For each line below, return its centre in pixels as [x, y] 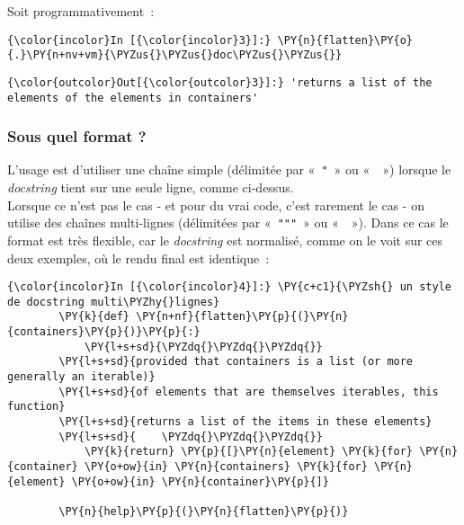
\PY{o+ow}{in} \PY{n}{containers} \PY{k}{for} [226, 467]
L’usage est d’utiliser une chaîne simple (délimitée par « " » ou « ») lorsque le [229, 169]
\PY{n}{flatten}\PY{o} [345, 40]
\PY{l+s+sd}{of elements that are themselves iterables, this [249, 392]
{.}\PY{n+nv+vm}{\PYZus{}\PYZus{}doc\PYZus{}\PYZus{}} [175, 55]
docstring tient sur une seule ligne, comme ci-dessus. [151, 187]
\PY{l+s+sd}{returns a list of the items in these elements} [245, 422]
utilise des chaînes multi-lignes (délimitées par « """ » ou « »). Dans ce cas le [228, 222]
